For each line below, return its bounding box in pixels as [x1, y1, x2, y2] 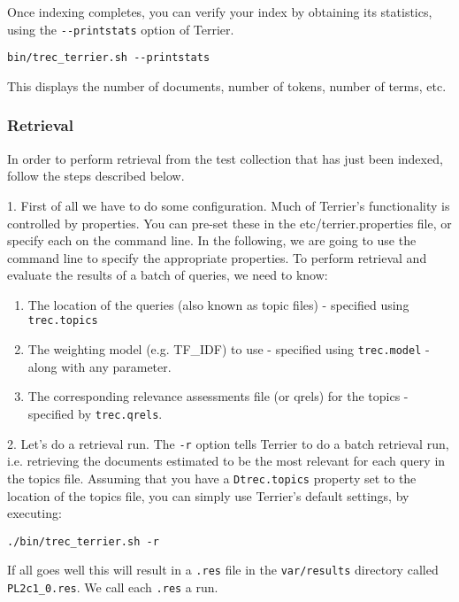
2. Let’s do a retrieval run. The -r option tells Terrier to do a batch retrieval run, [7, 434, 449, 452]
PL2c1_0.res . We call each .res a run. [7, 578, 218, 597]
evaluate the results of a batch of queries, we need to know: [7, 266, 328, 284]
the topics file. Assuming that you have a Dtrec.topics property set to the [7, 468, 417, 487]
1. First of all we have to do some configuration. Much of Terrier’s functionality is [7, 196, 450, 214]
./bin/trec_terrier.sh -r [7, 535, 159, 548]
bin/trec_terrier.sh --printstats [7, 51, 210, 65]
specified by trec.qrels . [27, 404, 163, 422]
